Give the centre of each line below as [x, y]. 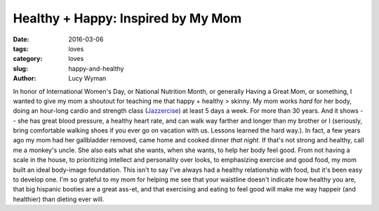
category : [28, 59]
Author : [25, 79]
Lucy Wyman [87, 79]
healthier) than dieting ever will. [59, 199]
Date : [21, 39]
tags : [21, 48]
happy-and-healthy [96, 68]
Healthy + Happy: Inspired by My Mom [127, 18]
